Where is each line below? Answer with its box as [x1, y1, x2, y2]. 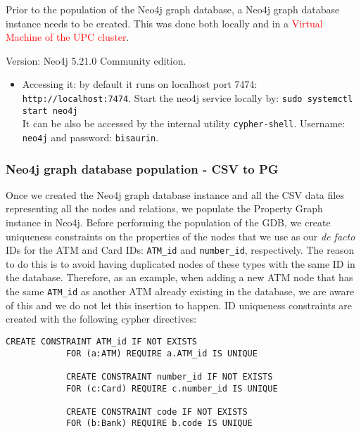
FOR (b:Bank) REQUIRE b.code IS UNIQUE [65, 418, 253, 429]
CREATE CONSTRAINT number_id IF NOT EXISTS [65, 371, 273, 382]
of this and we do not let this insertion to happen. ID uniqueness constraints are [6, 297, 353, 312]
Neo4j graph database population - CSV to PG [6, 160, 279, 177]
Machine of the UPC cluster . [6, 30, 129, 44]
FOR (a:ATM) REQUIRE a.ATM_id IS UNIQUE [65, 348, 258, 358]
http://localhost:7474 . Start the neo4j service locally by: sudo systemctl [22, 90, 353, 105]
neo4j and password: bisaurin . [22, 129, 159, 144]
